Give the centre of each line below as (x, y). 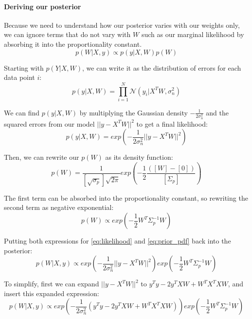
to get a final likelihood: (172, 123)
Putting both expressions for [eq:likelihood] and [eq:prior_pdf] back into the (117, 241)
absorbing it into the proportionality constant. (73, 44)
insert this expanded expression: (52, 293)
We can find (22, 112)
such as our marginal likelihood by (193, 34)
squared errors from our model (49, 123)
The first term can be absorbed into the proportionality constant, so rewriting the (126, 197)
